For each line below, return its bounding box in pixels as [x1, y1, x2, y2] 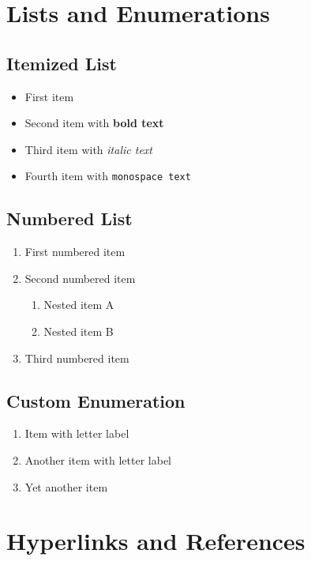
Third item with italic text [24, 141, 152, 157]
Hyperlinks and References [6, 525, 305, 557]
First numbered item [24, 243, 126, 260]
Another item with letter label [24, 451, 171, 468]
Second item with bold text [24, 115, 164, 131]
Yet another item [24, 478, 108, 495]
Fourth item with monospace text [24, 168, 191, 184]
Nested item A [43, 296, 114, 313]
